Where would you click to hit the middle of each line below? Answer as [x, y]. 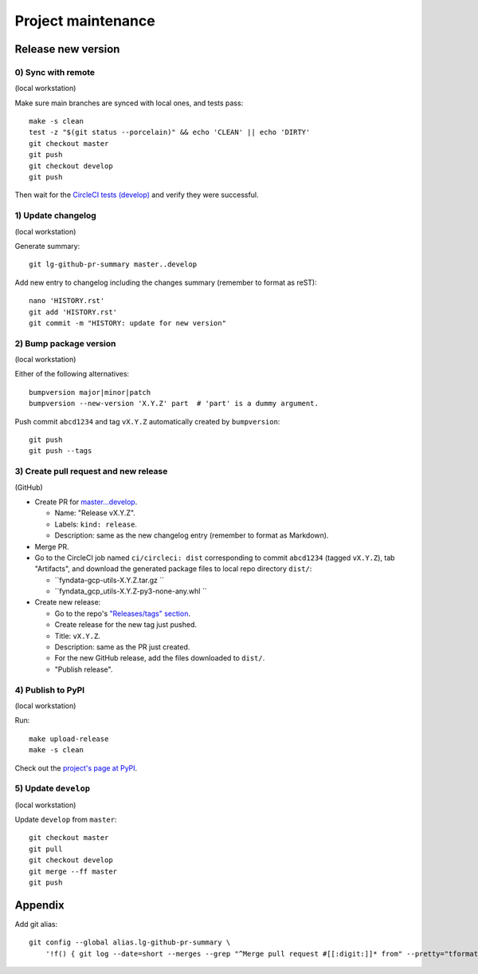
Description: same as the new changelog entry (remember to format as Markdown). [192, 535]
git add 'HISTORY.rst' [73, 312]
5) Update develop [53, 788]
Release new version [67, 49]
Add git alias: [36, 924]
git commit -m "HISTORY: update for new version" [128, 323]
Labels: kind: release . [96, 524]
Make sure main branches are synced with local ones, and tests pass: [129, 103]
